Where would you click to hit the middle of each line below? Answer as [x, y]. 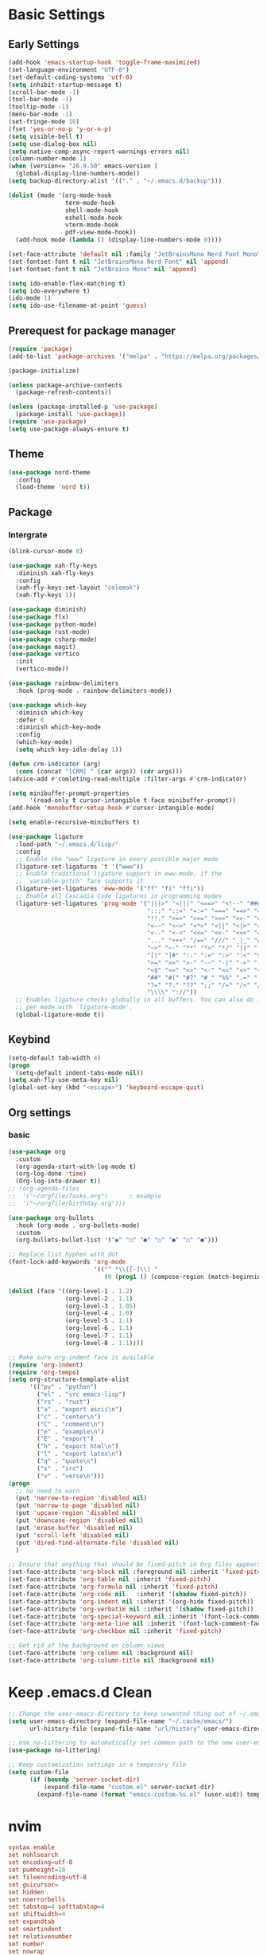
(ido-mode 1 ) [30, 298]
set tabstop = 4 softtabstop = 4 [56, 1907]
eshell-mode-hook [94, 218]
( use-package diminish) [48, 610]
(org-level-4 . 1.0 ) [99, 1313]
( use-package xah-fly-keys [53, 565]
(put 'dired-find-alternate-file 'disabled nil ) [97, 1543]
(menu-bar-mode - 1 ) [41, 114]
